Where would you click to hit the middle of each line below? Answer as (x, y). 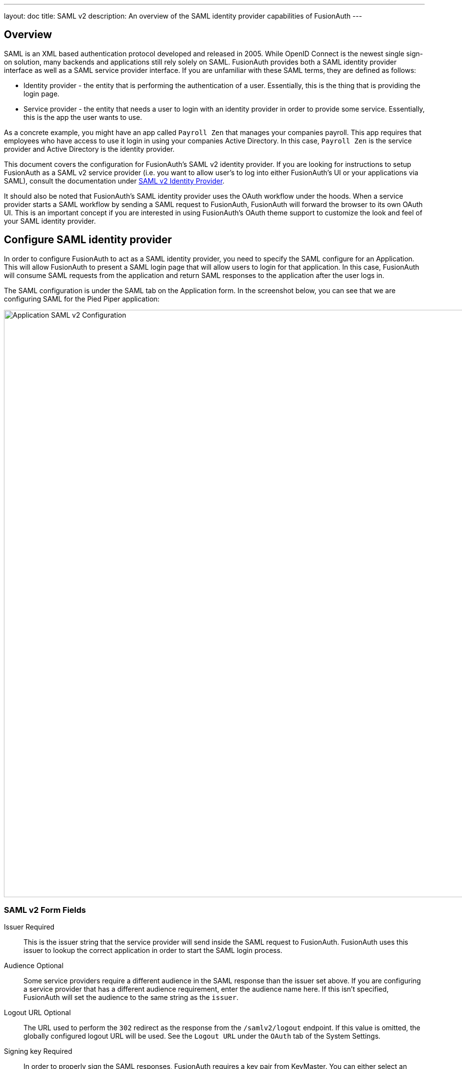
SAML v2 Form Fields (45, 910)
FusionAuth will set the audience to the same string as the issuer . (131, 998)
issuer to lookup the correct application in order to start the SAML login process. (153, 951)
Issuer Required (29, 927)
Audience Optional (34, 966)
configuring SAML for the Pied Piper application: (82, 299)
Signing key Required (38, 1051)
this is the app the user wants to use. (83, 117)
